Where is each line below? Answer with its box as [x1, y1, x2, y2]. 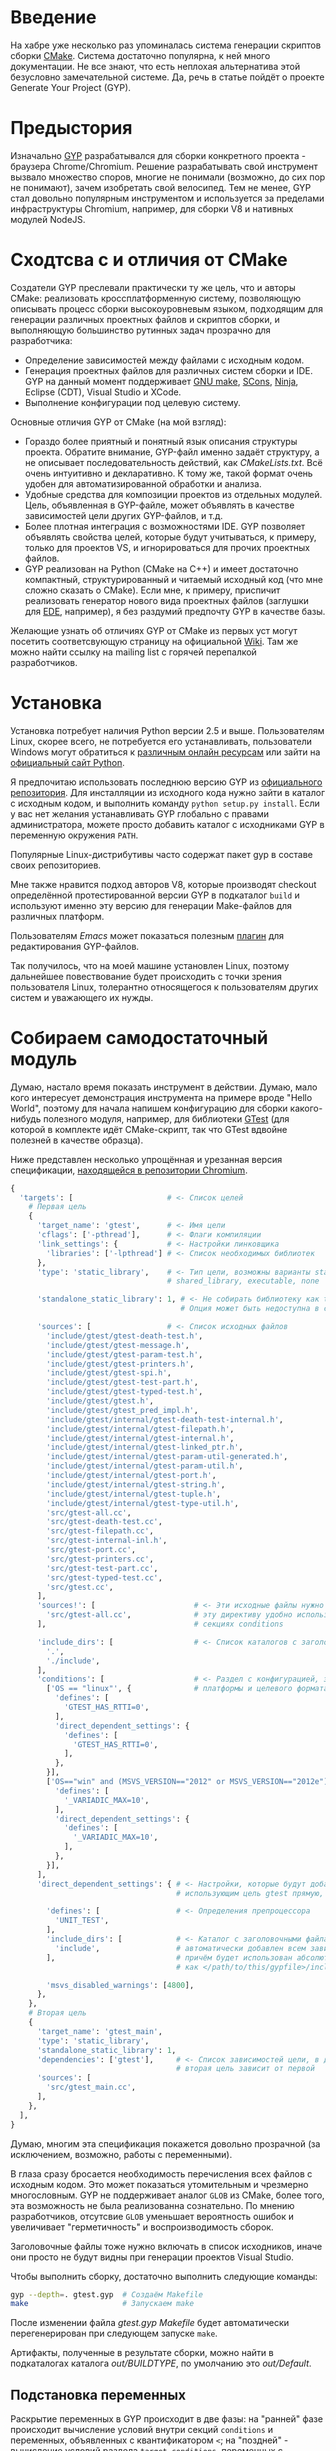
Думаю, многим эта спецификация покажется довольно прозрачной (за [10, 2137, 321, 2150]
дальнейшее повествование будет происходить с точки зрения [10, 970, 282, 982]
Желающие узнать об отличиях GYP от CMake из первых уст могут [10, 624, 298, 636]
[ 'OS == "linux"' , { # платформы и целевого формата [46, 1684, 329, 1694]
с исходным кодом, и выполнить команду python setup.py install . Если [10, 797, 320, 809]
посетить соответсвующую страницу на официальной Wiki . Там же [10, 635, 299, 647]
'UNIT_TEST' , [54, 1916, 110, 1926]
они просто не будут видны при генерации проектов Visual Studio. [10, 2251, 295, 2263]
